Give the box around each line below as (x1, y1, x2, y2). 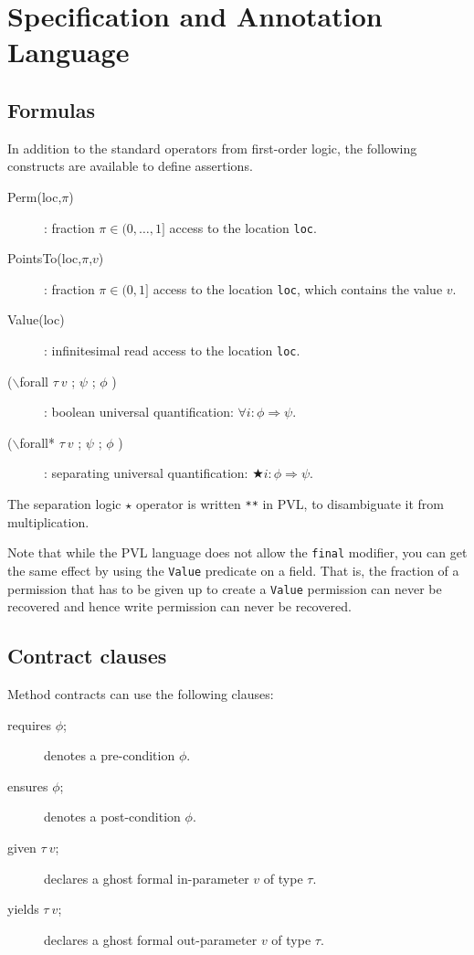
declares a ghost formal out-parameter (44, 929, 258, 949)
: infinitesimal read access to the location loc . (44, 341, 300, 360)
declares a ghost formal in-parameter (44, 868, 249, 887)
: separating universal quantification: (44, 463, 248, 483)
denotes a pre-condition (44, 746, 175, 765)
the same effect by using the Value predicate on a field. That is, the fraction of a (7, 560, 459, 579)
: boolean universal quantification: (44, 402, 234, 421)
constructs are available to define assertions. (7, 156, 253, 175)
